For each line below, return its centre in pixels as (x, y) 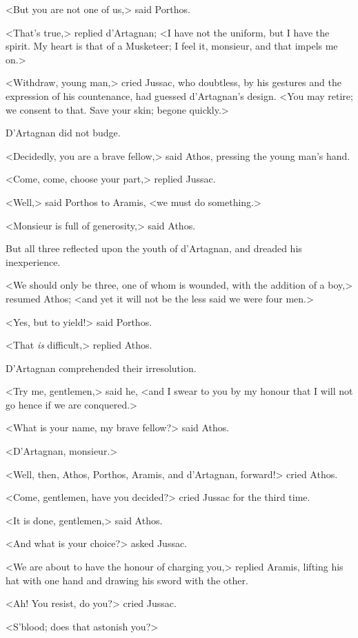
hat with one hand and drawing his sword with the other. (127, 580)
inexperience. (33, 261)
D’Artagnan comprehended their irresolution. (101, 368)
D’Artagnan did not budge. (63, 133)
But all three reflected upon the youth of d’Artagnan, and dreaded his (154, 248)
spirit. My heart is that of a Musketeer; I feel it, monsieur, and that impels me (172, 46)
